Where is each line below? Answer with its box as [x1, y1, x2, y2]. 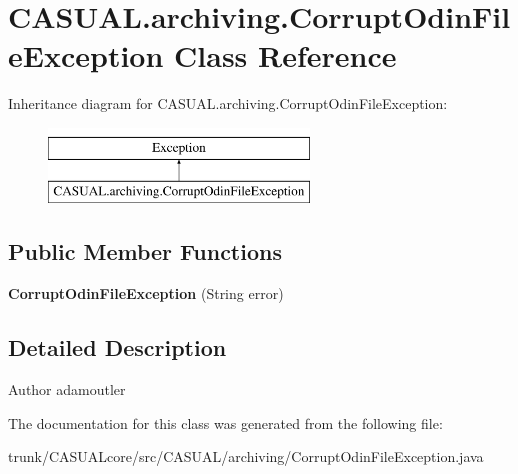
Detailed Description [8, 332, 227, 363]
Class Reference [174, 35, 397, 76]
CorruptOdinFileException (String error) [8, 283, 284, 304]
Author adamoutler [8, 379, 126, 400]
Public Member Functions [8, 236, 282, 267]
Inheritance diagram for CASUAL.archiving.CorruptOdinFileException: [8, 93, 448, 114]
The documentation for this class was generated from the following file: [8, 412, 443, 433]
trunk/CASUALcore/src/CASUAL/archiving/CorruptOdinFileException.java [8, 446, 484, 467]
